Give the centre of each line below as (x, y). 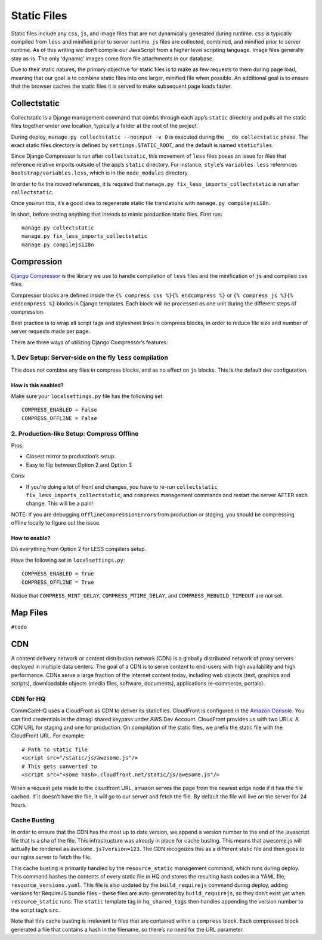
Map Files (29, 613)
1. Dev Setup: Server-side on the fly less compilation (89, 357)
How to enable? (31, 538)
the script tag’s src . (35, 910)
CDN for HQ (28, 699)
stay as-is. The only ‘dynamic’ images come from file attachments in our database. (112, 58)
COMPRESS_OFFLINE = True (58, 582)
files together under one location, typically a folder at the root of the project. (104, 126)
